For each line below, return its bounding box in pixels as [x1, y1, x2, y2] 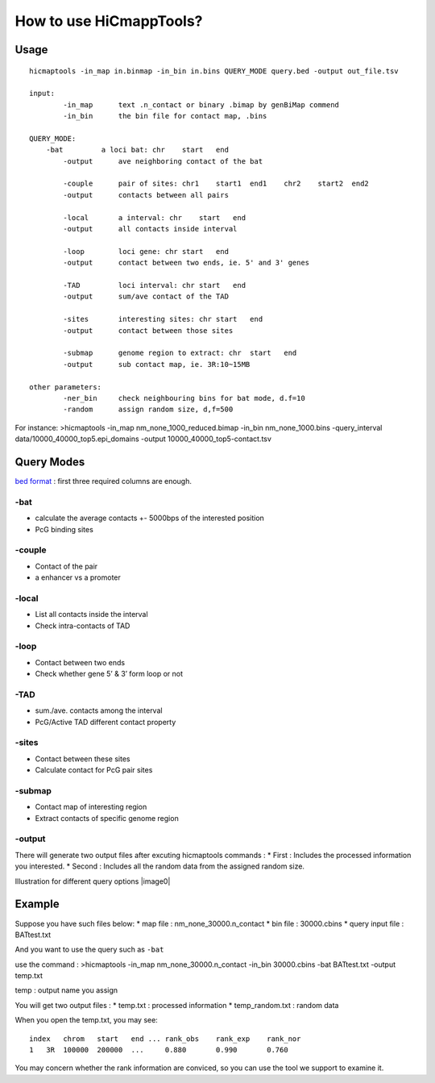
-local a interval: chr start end [63, 213, 246, 222]
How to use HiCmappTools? [14, 12, 203, 30]
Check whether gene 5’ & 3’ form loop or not [35, 669, 184, 679]
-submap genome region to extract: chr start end [63, 348, 297, 358]
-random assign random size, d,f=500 [63, 405, 234, 414]
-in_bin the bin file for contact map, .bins [63, 111, 267, 121]
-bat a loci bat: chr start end [45, 145, 230, 155]
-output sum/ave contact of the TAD [63, 292, 230, 302]
